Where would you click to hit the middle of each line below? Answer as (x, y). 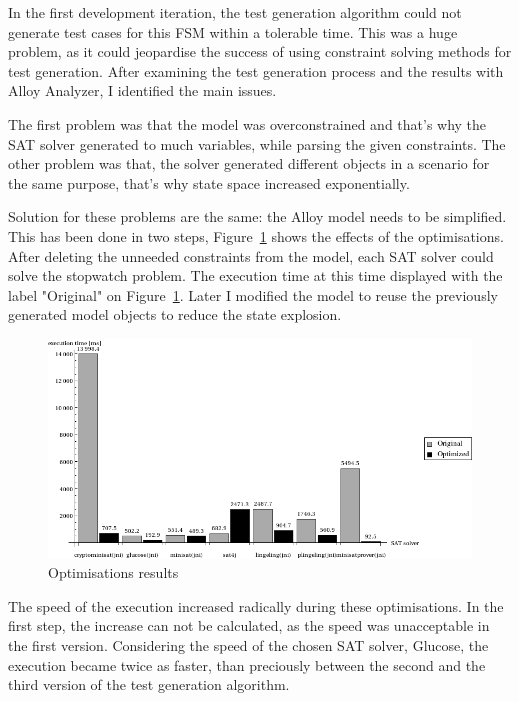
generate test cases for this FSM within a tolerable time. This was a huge (233, 31)
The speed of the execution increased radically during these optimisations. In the (256, 605)
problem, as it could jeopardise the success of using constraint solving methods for (260, 51)
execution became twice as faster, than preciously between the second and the (247, 664)
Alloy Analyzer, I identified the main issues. (142, 90)
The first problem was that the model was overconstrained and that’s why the (247, 123)
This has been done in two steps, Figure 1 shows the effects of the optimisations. (256, 235)
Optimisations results (113, 572)
